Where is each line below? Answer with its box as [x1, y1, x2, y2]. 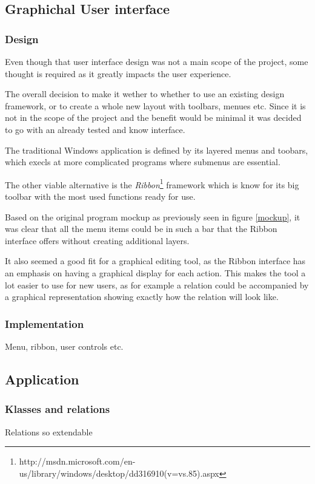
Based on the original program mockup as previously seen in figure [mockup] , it [5, 210, 300, 223]
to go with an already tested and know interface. [5, 123, 185, 135]
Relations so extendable [5, 425, 93, 438]
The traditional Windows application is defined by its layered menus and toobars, [5, 143, 308, 156]
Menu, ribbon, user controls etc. [5, 339, 124, 352]
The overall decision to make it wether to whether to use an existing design [5, 87, 285, 100]
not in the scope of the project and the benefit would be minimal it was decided [5, 111, 302, 124]
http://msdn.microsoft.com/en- [19, 455, 136, 468]
